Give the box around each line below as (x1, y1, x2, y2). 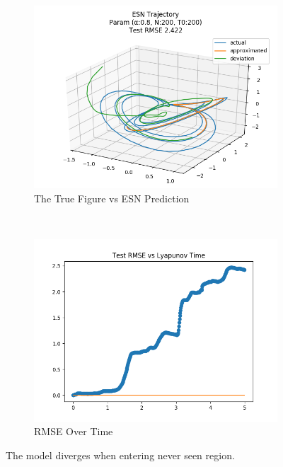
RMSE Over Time (34, 424, 113, 439)
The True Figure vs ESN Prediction (34, 190, 190, 205)
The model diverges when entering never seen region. (6, 447, 235, 462)
